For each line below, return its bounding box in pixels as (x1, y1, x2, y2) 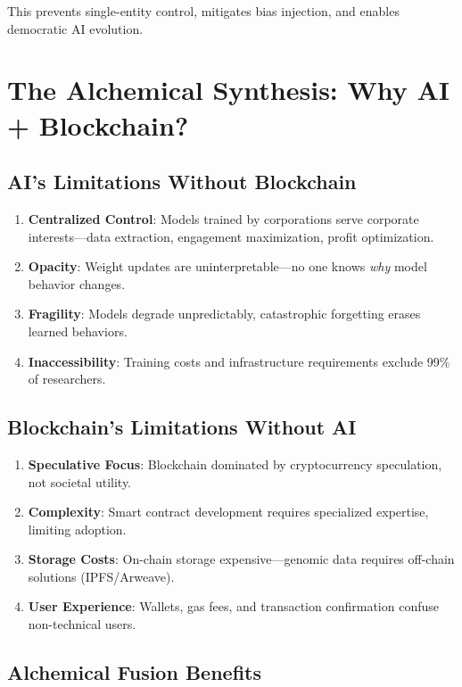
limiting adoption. (28, 519, 127, 538)
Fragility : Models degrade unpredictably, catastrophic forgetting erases (28, 304, 421, 323)
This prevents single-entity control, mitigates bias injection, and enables (7, 2, 400, 20)
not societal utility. (28, 472, 132, 491)
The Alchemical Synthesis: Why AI (7, 71, 450, 108)
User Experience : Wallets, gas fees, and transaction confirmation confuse (28, 597, 439, 616)
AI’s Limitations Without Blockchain (7, 168, 357, 195)
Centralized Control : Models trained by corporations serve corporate (28, 209, 419, 228)
